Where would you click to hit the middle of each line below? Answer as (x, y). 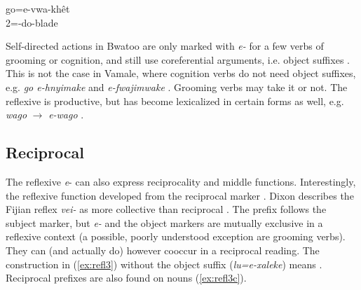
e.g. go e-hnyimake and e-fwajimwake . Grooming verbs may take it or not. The (177, 87)
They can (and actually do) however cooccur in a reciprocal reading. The (163, 250)
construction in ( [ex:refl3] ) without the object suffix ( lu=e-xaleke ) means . (164, 264)
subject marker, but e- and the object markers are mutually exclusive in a (164, 222)
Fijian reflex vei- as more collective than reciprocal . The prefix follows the (166, 209)
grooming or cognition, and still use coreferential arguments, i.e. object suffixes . (178, 59)
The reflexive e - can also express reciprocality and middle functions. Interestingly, (181, 181)
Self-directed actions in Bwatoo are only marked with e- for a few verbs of (165, 46)
